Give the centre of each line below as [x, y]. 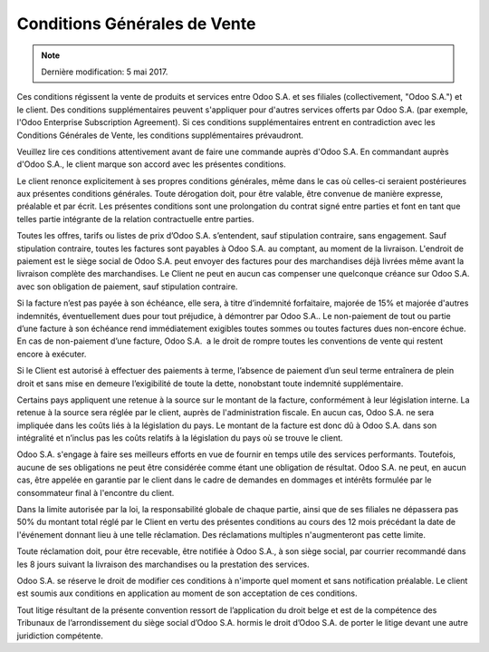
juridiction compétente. [60, 636]
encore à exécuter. [52, 354]
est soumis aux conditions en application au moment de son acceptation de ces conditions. [187, 593]
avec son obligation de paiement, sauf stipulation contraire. [127, 287]
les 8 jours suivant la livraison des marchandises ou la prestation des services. [163, 564]
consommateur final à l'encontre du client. [96, 492]
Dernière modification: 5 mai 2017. [105, 72]
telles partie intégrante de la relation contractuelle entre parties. [135, 219]
